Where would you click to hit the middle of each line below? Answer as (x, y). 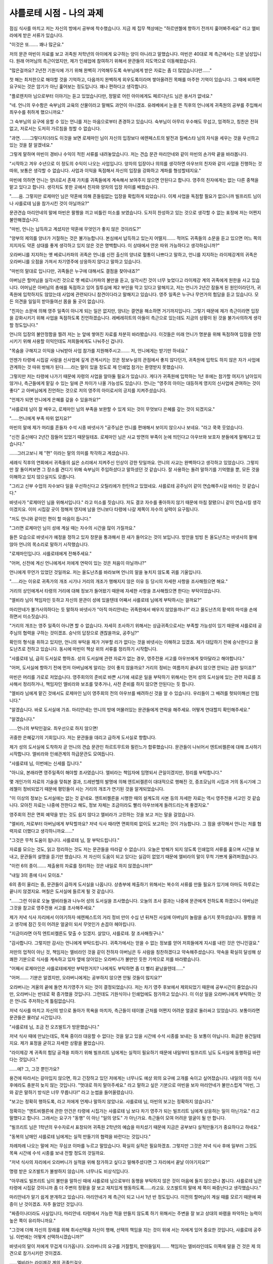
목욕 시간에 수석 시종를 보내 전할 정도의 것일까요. (57, 1153)
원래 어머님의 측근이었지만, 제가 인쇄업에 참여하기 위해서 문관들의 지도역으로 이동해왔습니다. (106, 61)
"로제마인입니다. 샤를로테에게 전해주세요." (51, 554)
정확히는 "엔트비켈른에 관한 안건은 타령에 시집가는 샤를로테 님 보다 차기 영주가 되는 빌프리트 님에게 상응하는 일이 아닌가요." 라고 (134, 1111)
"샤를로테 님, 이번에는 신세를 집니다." (45, 763)
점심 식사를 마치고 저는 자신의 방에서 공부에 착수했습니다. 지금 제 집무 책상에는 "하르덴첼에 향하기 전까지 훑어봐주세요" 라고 (130, 28)
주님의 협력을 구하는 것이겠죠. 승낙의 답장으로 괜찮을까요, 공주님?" (74, 633)
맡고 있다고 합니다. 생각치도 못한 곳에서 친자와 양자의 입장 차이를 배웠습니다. (84, 187)
